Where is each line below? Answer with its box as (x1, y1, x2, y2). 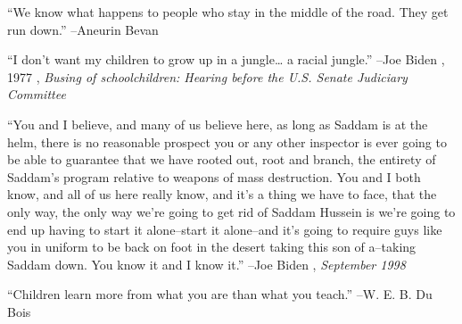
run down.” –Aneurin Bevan (7, 20, 159, 38)
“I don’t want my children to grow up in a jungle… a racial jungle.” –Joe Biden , (7, 50, 445, 69)
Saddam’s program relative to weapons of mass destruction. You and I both (7, 167, 421, 186)
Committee (7, 85, 66, 104)
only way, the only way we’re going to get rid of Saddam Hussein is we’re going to (7, 202, 456, 220)
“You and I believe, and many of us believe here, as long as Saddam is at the (7, 114, 428, 133)
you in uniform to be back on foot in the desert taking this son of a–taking (7, 237, 417, 256)
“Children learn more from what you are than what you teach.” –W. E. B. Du (7, 285, 433, 303)
